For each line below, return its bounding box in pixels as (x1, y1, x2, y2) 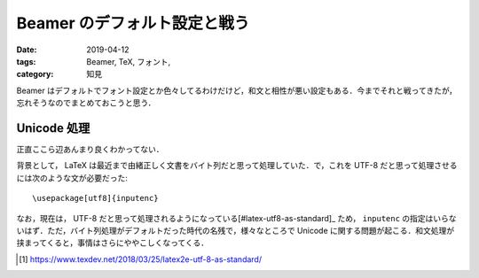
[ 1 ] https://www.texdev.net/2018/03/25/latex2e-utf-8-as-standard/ (19, 253, 262, 265)
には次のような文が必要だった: (16, 173, 129, 183)
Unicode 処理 (16, 120, 90, 135)
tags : (16, 56, 36, 66)
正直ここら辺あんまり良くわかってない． (16, 144, 164, 155)
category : (16, 69, 54, 80)
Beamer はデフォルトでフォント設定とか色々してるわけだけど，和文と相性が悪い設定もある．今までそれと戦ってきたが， (16, 85, 457, 96)
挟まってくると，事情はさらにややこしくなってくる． (16, 237, 209, 248)
